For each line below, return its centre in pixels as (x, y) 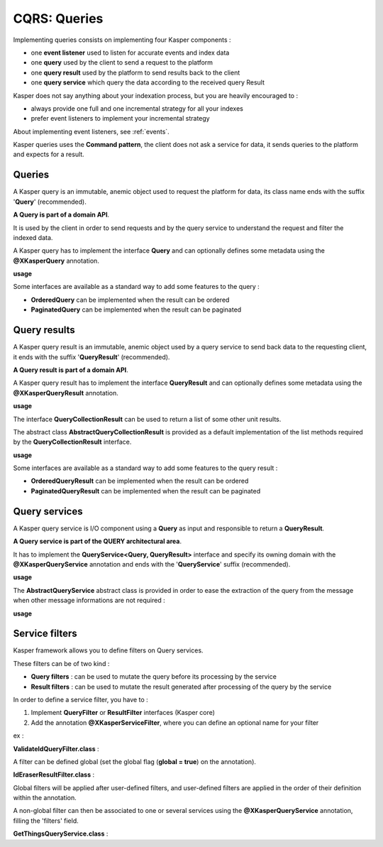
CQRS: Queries (58, 18)
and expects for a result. (49, 154)
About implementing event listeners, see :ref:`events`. (91, 131)
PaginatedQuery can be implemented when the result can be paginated (136, 310)
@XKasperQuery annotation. (56, 261)
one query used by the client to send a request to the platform (122, 62)
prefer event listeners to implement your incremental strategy (120, 119)
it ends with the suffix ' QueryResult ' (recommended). (91, 357)
